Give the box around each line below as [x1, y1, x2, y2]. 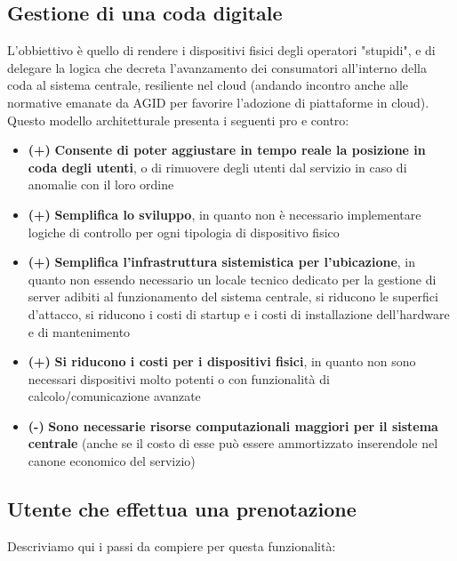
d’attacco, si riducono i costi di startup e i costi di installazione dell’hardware [28, 304, 450, 323]
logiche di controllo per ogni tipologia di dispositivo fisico [28, 222, 340, 241]
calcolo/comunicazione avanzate [28, 387, 201, 405]
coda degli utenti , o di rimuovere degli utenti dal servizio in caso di [28, 157, 407, 176]
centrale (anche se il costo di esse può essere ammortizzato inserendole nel [28, 434, 438, 453]
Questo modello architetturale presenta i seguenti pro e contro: [7, 110, 349, 129]
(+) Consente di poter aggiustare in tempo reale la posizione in [28, 140, 426, 159]
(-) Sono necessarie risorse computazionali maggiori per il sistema [28, 416, 438, 435]
